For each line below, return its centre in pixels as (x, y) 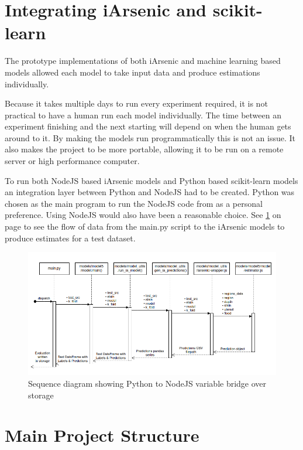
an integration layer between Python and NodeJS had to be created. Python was (150, 192)
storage (41, 395)
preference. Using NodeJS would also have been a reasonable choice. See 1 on (143, 215)
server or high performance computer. (72, 161)
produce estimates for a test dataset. (70, 238)
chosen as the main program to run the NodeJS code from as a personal (134, 203)
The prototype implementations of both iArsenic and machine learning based (143, 61)
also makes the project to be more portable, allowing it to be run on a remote (144, 149)
